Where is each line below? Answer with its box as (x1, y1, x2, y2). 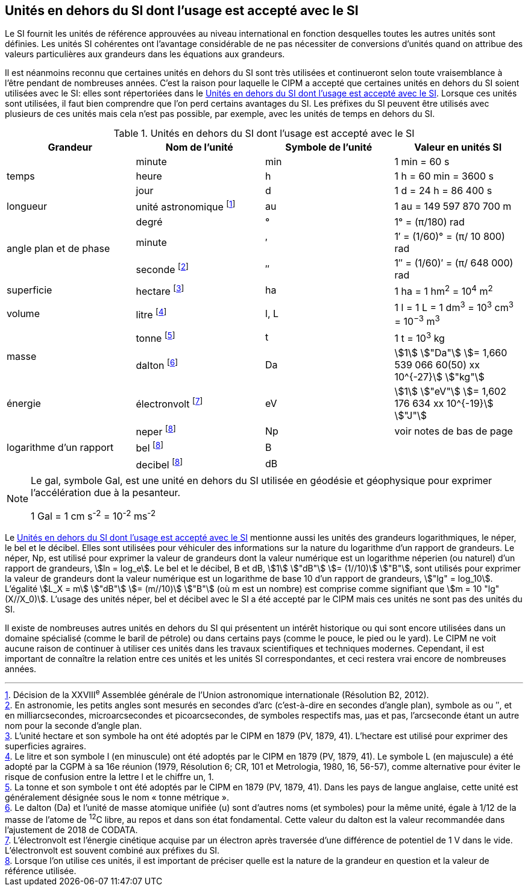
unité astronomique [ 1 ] (136, 199, 236, 213)
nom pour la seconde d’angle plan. (5, 720, 142, 731)
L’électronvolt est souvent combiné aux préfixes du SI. (5, 845, 220, 855)
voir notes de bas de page (394, 424, 513, 437)
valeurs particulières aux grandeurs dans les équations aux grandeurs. (5, 49, 285, 60)
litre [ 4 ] (136, 306, 167, 321)
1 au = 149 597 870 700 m (394, 200, 512, 213)
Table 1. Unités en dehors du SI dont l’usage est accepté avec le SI (113, 127, 415, 140)
